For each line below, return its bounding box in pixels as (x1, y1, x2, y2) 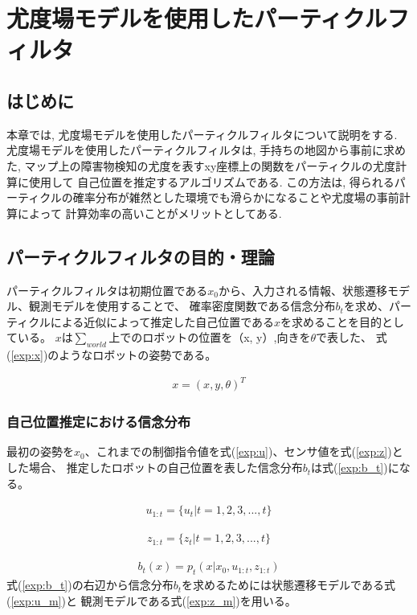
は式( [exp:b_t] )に (311, 459, 399, 476)
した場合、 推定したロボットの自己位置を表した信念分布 (6, 459, 303, 476)
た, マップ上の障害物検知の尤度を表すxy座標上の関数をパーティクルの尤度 (6, 157, 396, 174)
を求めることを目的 (280, 313, 382, 330)
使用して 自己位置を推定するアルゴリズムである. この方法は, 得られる (28, 173, 395, 190)
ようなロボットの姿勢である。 (59, 346, 217, 363)
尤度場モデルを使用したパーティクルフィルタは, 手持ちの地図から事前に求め (6, 141, 407, 158)
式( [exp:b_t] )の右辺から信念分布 (6, 576, 174, 593)
